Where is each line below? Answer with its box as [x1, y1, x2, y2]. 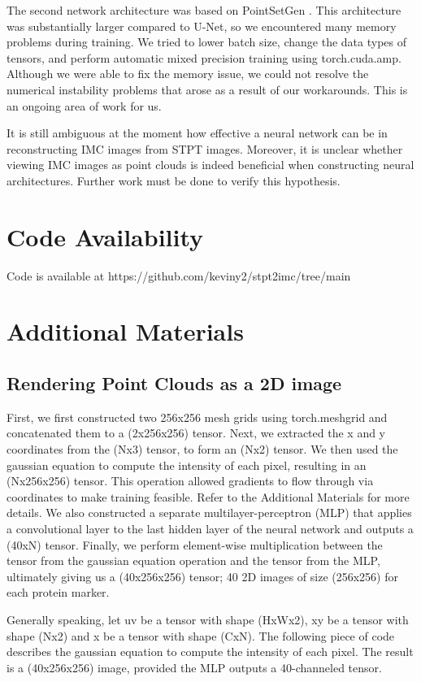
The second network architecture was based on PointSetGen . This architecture [7, 2, 401, 18]
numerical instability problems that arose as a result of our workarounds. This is [7, 80, 408, 98]
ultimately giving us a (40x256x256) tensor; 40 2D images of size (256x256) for [7, 567, 399, 584]
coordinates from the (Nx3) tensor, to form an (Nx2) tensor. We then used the [7, 441, 398, 458]
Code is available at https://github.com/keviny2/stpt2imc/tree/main [7, 267, 351, 284]
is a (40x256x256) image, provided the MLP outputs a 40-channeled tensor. [7, 658, 382, 675]
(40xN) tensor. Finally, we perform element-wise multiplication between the [7, 536, 383, 553]
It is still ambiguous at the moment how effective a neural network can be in [7, 124, 388, 141]
